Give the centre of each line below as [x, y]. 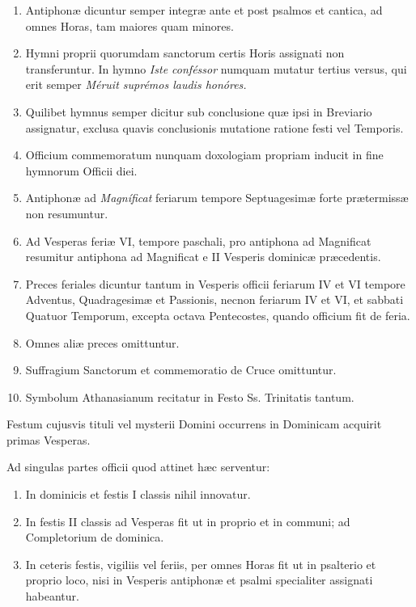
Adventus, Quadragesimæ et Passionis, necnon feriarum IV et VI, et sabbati [214, 299]
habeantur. [52, 596]
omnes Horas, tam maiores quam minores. [129, 25]
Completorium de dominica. [95, 537]
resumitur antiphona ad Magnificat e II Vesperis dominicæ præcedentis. [203, 257]
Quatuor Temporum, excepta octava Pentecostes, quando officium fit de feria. [218, 315]
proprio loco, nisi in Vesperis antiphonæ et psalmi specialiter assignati [199, 580]
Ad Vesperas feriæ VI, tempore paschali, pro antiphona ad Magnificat [198, 240]
